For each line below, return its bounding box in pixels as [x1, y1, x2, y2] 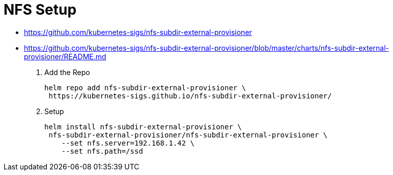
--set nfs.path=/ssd [61, 147, 143, 155]
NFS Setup [4, 1, 77, 18]
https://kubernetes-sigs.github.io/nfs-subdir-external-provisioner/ [48, 91, 332, 100]
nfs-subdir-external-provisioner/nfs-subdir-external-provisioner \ [48, 130, 328, 139]
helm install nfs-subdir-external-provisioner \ [44, 122, 242, 131]
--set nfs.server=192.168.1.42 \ [61, 138, 195, 147]
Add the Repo [44, 67, 90, 77]
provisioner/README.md [24, 52, 106, 61]
